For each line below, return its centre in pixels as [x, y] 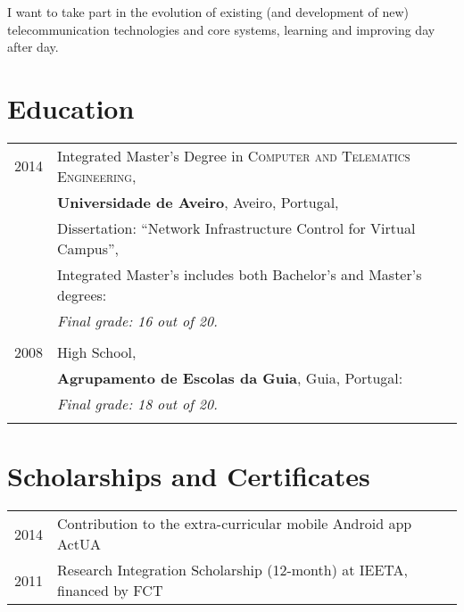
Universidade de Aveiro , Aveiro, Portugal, [198, 202]
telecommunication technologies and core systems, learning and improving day [221, 29]
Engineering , [97, 176]
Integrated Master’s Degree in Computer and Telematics [234, 155]
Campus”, [88, 248]
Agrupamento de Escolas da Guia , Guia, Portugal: [230, 377]
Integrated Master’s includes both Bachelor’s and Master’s [240, 274]
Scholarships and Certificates [189, 476]
